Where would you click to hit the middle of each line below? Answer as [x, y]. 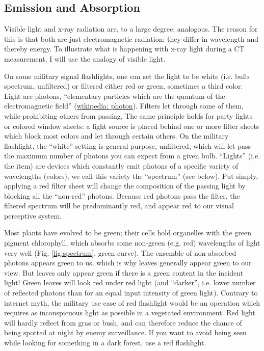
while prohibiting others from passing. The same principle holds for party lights [128, 115]
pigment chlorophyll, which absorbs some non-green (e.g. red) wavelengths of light [132, 243]
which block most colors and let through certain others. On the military [116, 136]
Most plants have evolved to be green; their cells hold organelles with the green [128, 233]
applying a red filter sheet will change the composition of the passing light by [125, 186]
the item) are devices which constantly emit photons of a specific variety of [121, 165]
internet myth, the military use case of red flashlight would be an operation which [132, 302]
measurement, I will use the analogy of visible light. [85, 58]
